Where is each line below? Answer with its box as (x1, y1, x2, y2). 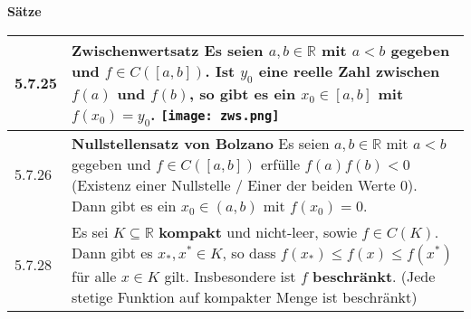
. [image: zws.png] (150, 103, 280, 125)
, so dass (222, 241, 276, 263)
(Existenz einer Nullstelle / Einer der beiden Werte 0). (72, 174, 418, 195)
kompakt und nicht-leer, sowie (159, 220, 357, 242)
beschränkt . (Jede (312, 265, 436, 286)
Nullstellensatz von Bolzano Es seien (72, 132, 330, 154)
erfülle (260, 153, 301, 174)
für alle (72, 265, 117, 286)
